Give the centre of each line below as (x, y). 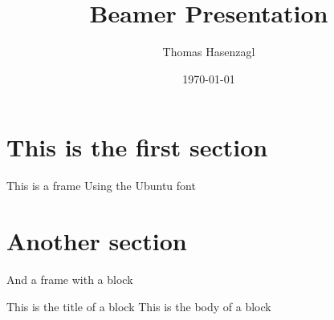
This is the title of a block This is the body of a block (139, 306)
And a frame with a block (70, 279)
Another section (97, 241)
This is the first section (137, 147)
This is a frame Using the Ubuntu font (101, 186)
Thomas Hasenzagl (209, 52)
